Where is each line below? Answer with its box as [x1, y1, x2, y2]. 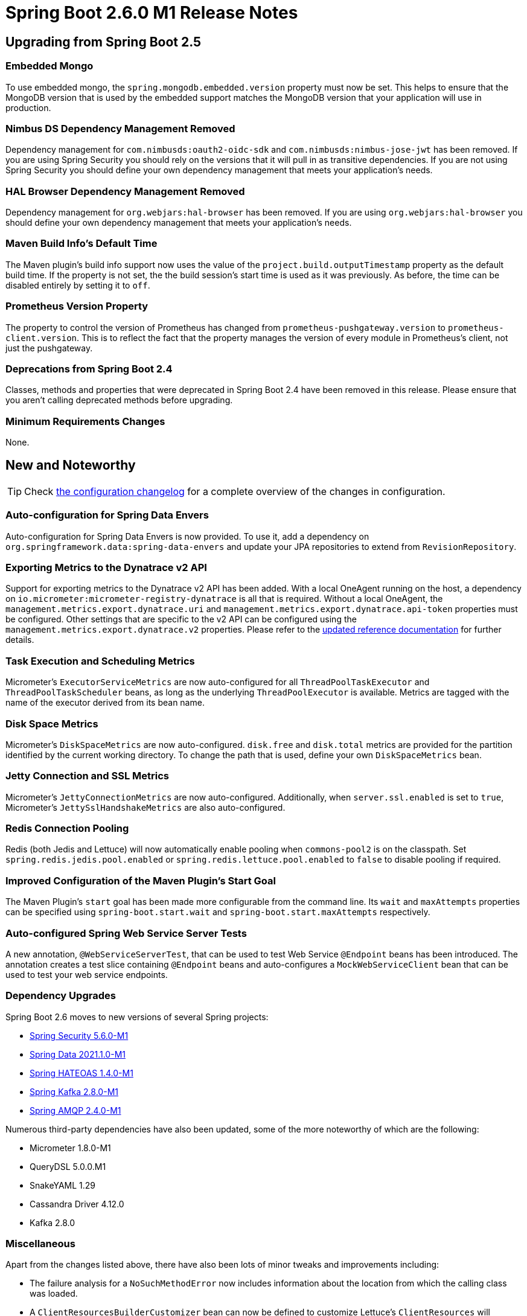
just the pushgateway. [5, 342, 93, 353]
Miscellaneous [5, 1238, 75, 1250]
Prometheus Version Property [5, 300, 149, 313]
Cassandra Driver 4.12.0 [30, 1198, 124, 1209]
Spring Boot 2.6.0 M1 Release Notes [5, 2, 298, 23]
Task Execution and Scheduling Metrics [5, 654, 195, 667]
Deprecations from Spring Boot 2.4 [5, 362, 173, 375]
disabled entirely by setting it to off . [5, 279, 150, 290]
